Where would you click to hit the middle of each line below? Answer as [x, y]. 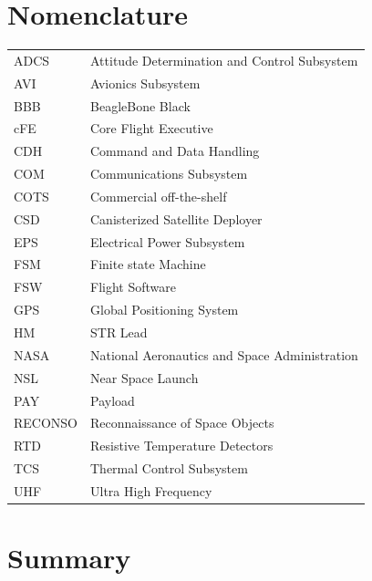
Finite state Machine [148, 264]
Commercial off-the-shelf [159, 196]
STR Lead [119, 332]
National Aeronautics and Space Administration [224, 354]
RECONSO [46, 423]
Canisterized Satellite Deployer [176, 218]
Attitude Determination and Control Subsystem [224, 60]
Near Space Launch [145, 377]
